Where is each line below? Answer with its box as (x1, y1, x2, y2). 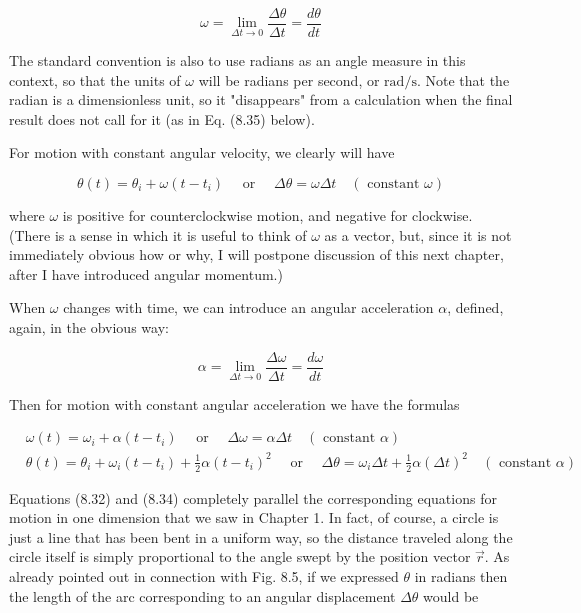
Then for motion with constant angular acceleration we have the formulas (9, 393, 460, 414)
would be (423, 585, 479, 606)
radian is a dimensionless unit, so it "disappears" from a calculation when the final (9, 89, 513, 110)
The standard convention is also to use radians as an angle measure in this (9, 50, 466, 71)
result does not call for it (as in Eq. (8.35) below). (9, 108, 315, 129)
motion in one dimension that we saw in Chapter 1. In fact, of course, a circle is (9, 507, 499, 528)
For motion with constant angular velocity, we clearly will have (9, 142, 395, 163)
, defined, (447, 297, 504, 318)
